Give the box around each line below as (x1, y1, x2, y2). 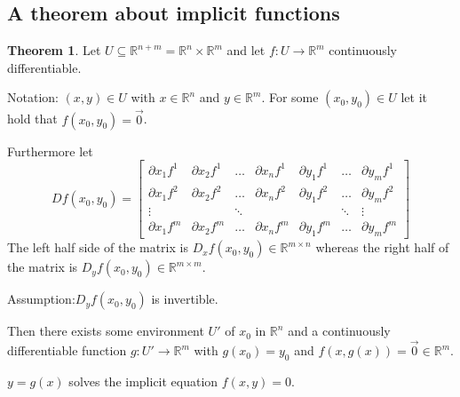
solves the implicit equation (68, 371, 218, 390)
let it (401, 88, 427, 107)
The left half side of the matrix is (7, 238, 188, 257)
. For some (261, 88, 319, 107)
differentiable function (7, 341, 127, 360)
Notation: (7, 88, 59, 107)
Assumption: (7, 290, 75, 308)
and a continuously (288, 322, 391, 340)
